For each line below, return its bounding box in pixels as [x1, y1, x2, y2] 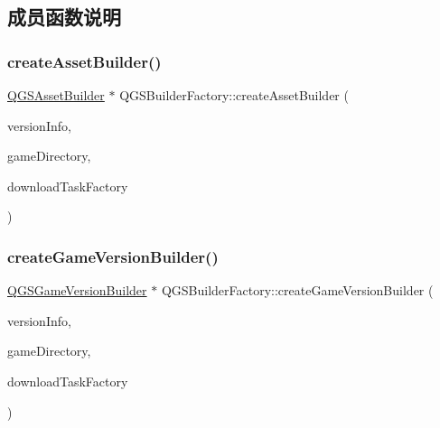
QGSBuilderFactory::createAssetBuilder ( [119, 86, 349, 104]
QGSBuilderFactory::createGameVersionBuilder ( [161, 281, 434, 300]
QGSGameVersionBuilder [7, 281, 147, 300]
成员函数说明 [7, 3, 121, 31]
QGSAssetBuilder [7, 86, 105, 104]
